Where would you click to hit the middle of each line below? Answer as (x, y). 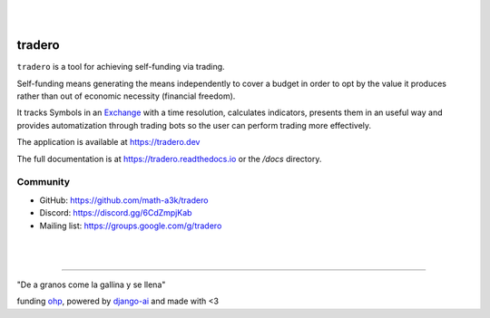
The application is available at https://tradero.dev (108, 142)
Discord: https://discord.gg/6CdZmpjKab (116, 213)
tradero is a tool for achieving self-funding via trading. (121, 67)
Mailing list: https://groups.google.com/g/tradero (131, 226)
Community (43, 182)
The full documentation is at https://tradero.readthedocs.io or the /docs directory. (169, 159)
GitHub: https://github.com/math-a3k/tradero (124, 200)
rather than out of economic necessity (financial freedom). (126, 96)
